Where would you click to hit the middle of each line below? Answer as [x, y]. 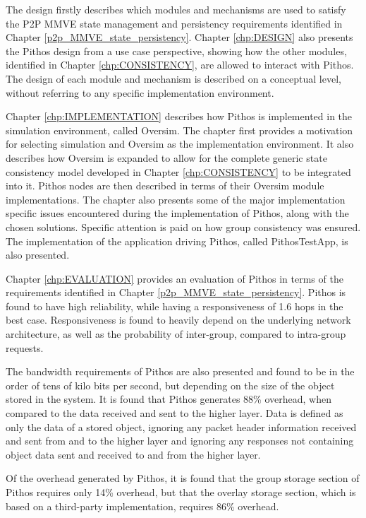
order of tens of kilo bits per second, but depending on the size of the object [170, 385]
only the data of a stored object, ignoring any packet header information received [181, 426]
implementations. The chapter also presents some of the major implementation [176, 199]
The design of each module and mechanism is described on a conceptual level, [173, 78]
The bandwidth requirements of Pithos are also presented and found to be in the [180, 371]
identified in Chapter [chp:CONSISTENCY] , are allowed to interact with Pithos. [180, 65]
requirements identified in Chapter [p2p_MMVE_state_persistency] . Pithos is [176, 292]
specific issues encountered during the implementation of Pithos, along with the [177, 213]
